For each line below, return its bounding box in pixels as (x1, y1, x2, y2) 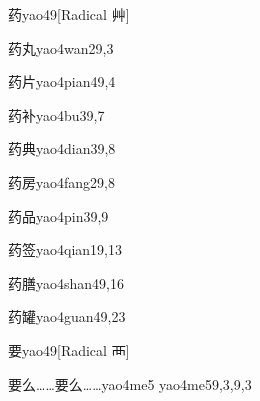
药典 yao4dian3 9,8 (8, 138, 116, 159)
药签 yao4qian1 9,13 (8, 239, 122, 260)
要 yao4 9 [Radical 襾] (8, 339, 130, 360)
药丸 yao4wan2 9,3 (8, 37, 114, 58)
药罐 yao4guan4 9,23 (8, 306, 126, 327)
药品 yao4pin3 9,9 (8, 205, 109, 226)
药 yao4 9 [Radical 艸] (8, 4, 130, 24)
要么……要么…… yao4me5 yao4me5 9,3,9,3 (8, 373, 252, 394)
